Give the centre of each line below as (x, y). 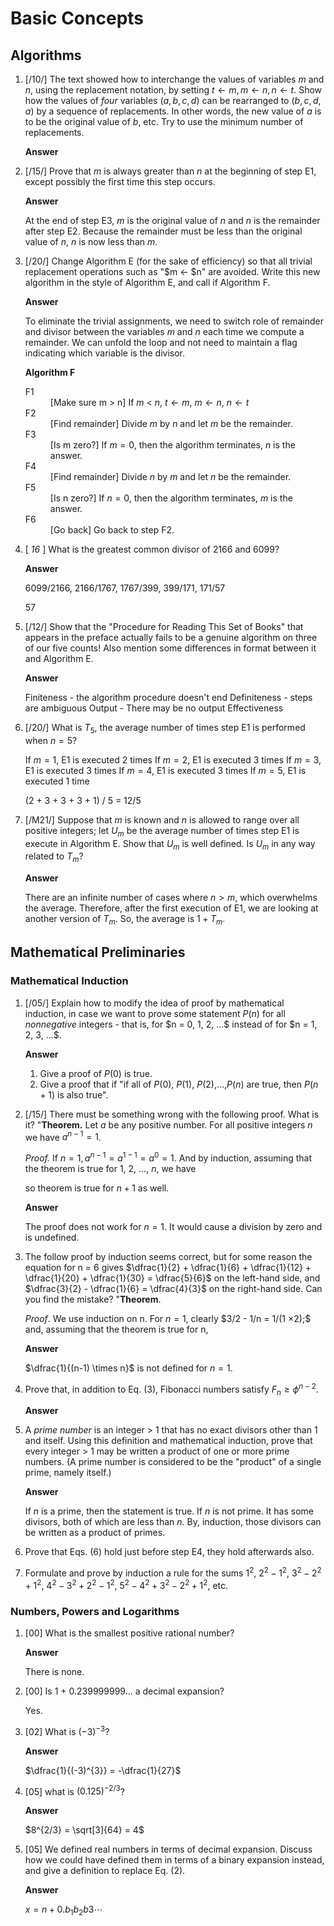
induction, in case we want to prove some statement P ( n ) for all (155, 1013)
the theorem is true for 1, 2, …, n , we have (110, 1168)
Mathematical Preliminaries (98, 952)
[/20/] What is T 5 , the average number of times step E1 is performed (165, 729)
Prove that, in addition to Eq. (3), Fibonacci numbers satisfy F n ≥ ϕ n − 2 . (171, 1389)
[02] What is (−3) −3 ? (67, 1730)
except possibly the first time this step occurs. (120, 181)
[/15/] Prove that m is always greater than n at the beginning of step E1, (170, 171)
